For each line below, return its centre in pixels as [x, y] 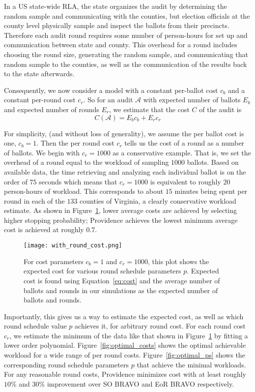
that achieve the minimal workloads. [191, 364]
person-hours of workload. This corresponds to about [84, 191]
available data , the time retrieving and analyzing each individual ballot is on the [125, 171]
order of [16, 181]
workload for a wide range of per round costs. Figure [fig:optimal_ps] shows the [125, 355]
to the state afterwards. [39, 74]
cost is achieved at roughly [44, 229]
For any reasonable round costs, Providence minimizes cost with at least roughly [125, 374]
